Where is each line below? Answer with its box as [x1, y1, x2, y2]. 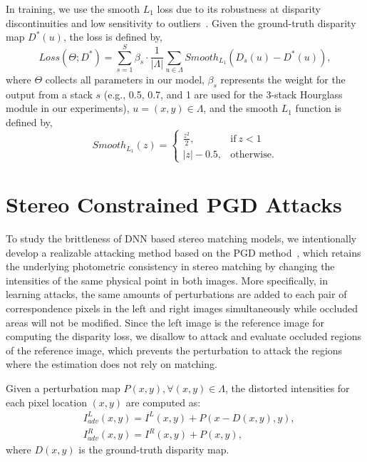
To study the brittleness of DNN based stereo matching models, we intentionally [6, 231, 357, 246]
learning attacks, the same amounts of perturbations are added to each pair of [6, 287, 347, 302]
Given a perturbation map [6, 381, 120, 396]
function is [295, 101, 341, 115]
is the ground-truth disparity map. [78, 442, 229, 457]
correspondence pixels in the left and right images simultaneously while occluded [6, 301, 358, 316]
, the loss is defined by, [63, 29, 162, 44]
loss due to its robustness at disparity [157, 1, 321, 16]
